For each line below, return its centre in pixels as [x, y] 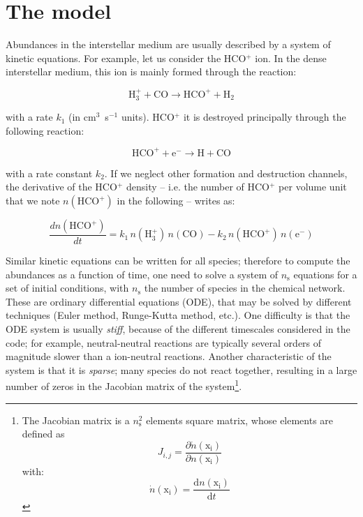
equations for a [325, 274]
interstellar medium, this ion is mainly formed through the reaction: [151, 72]
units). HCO [148, 117]
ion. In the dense [291, 58]
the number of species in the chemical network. [245, 288]
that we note [33, 201]
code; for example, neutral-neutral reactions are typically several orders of [164, 342]
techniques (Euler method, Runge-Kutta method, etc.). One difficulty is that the [178, 315]
